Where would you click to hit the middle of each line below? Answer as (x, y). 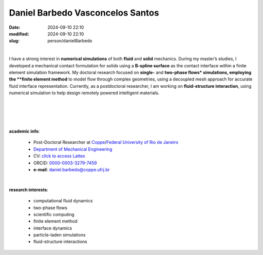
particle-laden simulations (59, 235)
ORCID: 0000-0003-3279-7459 (65, 163)
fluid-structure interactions (60, 242)
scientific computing (54, 214)
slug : (14, 41)
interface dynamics (53, 228)
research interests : (29, 190)
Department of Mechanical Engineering (73, 149)
